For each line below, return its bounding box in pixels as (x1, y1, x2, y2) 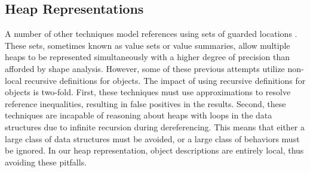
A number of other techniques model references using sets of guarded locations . (5, 27, 297, 40)
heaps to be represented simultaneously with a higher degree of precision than (5, 51, 290, 63)
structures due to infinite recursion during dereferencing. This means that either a (5, 120, 305, 133)
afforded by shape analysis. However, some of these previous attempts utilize (5, 62, 285, 74)
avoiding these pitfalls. (5, 155, 87, 168)
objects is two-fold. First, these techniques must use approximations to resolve (5, 86, 291, 98)
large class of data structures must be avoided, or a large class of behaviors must (5, 132, 300, 145)
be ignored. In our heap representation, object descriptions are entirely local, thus (5, 144, 304, 157)
